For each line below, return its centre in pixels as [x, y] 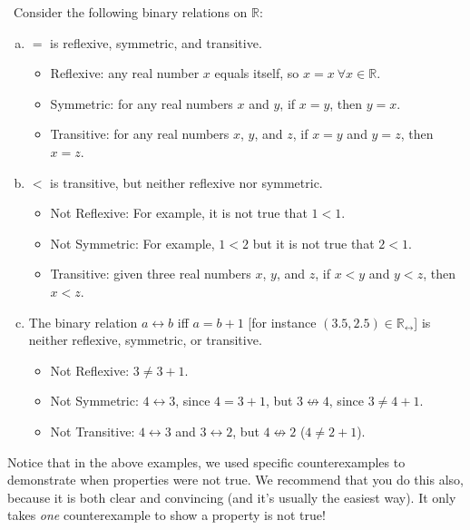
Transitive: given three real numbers [151, 274]
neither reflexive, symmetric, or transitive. [145, 340]
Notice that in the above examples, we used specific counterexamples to [206, 461]
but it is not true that [313, 243]
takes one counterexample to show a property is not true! [166, 515]
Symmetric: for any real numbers [142, 103]
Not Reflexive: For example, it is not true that [179, 213]
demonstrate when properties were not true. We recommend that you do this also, [235, 480]
